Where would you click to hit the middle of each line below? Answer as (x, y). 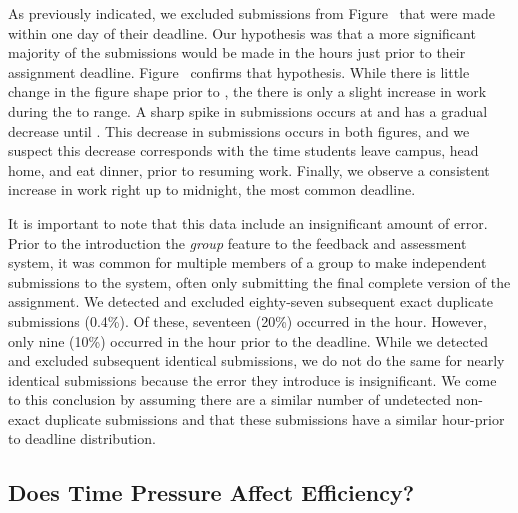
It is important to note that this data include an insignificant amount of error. (248, 222)
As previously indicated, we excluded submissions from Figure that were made (251, 13)
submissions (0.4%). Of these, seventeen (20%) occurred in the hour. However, (247, 320)
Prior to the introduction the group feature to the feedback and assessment (237, 242)
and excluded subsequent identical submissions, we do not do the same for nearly (256, 360)
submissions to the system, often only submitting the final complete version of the (259, 281)
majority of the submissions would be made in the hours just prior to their (237, 52)
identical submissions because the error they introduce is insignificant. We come (252, 379)
